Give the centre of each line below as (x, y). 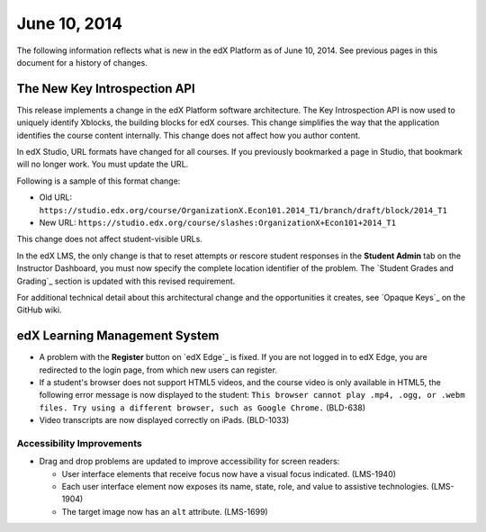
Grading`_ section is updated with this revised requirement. (126, 281)
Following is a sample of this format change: (99, 181)
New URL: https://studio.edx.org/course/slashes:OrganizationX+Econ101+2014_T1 (217, 222)
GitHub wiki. (39, 310)
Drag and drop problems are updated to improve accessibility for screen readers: (189, 461)
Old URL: (55, 197)
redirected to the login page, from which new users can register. (158, 370)
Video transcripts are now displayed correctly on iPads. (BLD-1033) (164, 420)
